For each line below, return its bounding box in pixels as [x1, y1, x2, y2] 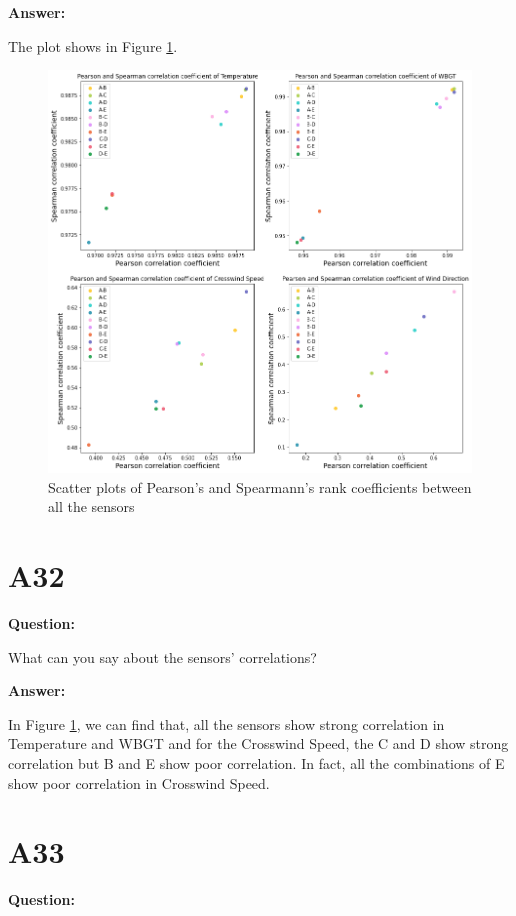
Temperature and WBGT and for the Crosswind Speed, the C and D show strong [8, 733, 509, 754]
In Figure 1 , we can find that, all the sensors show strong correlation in [8, 713, 445, 734]
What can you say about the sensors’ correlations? [8, 646, 317, 667]
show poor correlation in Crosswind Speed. [8, 772, 270, 793]
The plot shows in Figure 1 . [8, 35, 178, 56]
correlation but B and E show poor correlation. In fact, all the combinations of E [8, 753, 505, 774]
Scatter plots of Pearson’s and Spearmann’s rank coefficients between [48, 476, 472, 497]
